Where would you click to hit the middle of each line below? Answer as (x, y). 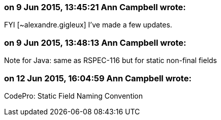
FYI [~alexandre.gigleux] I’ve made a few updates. (88, 25)
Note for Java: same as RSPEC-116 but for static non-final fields (111, 61)
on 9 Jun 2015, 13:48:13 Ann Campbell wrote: (95, 42)
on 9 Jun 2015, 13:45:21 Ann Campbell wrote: (95, 7)
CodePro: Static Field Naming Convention (74, 96)
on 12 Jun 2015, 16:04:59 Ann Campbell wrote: (98, 78)
